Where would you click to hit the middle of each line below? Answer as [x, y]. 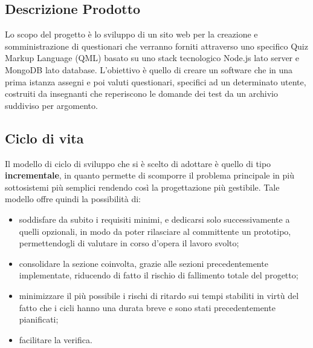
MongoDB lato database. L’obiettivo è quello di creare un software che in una [149, 69]
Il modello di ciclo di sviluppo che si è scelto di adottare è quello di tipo [138, 163]
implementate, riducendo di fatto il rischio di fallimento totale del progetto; [159, 275]
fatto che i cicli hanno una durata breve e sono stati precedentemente [147, 307]
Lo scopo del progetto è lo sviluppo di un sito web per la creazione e [131, 34]
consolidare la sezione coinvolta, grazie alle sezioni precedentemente [144, 263]
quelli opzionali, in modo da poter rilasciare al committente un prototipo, [155, 231]
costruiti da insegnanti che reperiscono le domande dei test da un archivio [141, 94]
